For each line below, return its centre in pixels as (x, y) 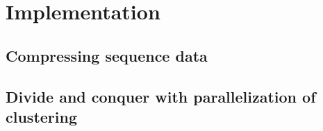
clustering (41, 116)
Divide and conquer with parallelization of (161, 96)
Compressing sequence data (107, 55)
